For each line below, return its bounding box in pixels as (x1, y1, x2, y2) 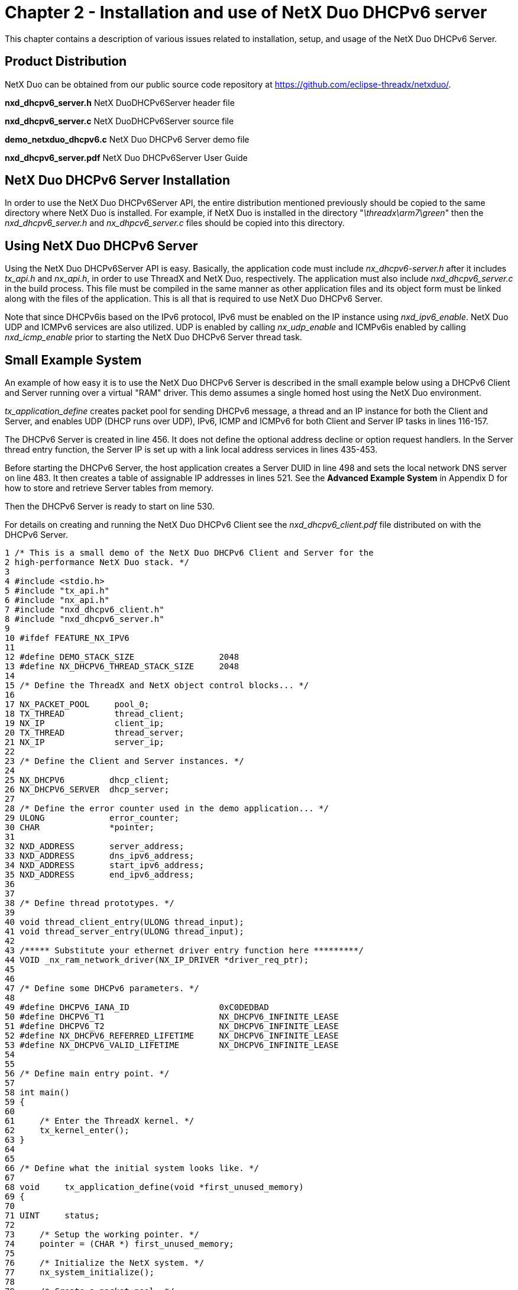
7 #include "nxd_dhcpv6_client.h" (5, 605, 164, 615)
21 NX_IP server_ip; (5, 737, 164, 747)
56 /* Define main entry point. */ (5, 1069, 170, 1079)
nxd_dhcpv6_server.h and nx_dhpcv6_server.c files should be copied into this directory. (5, 218, 345, 228)
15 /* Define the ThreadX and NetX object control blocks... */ (5, 681, 309, 691)
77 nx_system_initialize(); (5, 1268, 154, 1278)
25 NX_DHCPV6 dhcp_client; (5, 775, 170, 785)
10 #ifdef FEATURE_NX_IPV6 (5, 633, 129, 643)
